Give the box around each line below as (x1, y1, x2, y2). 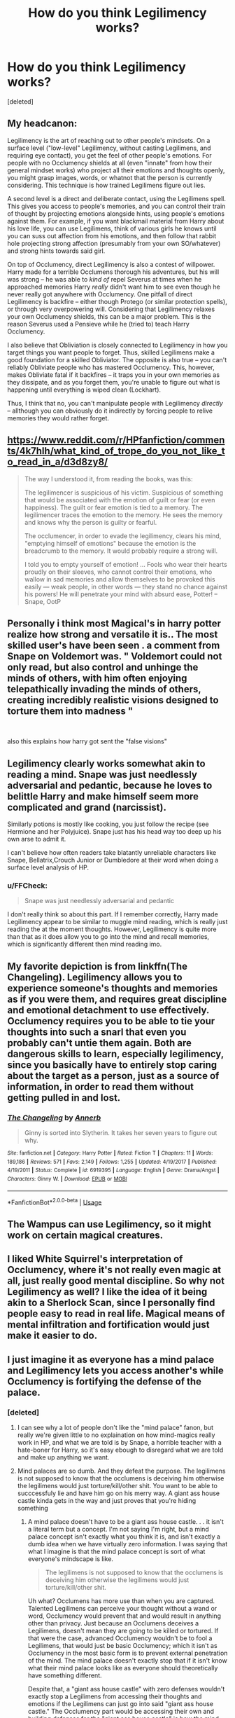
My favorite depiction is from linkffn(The (7, 960, 187, 972)
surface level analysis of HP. (7, 863, 90, 872)
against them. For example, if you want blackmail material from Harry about (7, 217, 225, 225)
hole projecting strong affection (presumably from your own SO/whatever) (7, 239, 221, 247)
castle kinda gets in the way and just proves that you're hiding (17, 1496, 197, 1504)
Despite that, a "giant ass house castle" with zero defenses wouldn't (27, 1684, 225, 1693)
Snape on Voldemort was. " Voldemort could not (7, 650, 222, 662)
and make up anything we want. (17, 1452, 110, 1462)
